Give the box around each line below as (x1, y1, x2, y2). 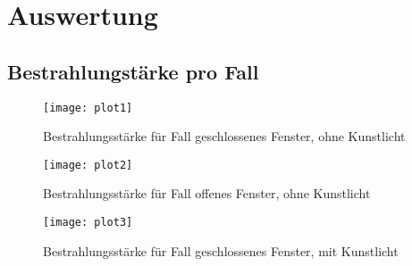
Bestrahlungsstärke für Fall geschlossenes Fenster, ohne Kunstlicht (43, 127, 406, 145)
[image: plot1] (43, 101, 133, 114)
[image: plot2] (43, 158, 133, 171)
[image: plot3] (43, 216, 133, 229)
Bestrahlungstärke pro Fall (7, 57, 259, 85)
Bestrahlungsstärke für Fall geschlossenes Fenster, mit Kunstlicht (43, 241, 399, 260)
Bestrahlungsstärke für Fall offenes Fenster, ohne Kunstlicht (43, 184, 371, 203)
